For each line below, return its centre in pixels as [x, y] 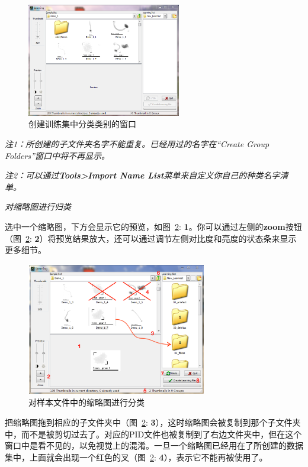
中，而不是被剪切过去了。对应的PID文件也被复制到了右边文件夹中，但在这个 [153, 434]
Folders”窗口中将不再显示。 [57, 155]
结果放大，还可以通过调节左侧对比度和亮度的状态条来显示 [185, 238]
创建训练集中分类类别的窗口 [82, 124]
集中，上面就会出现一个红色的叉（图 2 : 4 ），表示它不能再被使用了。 [136, 457]
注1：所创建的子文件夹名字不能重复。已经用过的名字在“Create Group [137, 144]
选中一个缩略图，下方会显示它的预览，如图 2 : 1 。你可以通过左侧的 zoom [145, 226]
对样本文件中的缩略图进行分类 [86, 402]
